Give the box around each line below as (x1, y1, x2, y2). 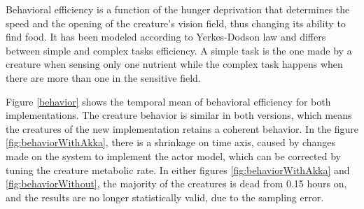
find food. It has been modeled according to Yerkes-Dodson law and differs (6, 29, 326, 44)
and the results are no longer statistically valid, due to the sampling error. (6, 189, 324, 204)
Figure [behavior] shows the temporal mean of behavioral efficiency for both (6, 94, 331, 108)
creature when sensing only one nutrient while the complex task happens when (6, 57, 343, 71)
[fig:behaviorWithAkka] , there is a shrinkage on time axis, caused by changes (6, 135, 336, 150)
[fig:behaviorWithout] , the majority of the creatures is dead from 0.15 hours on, (6, 176, 347, 191)
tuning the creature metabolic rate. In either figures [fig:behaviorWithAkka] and (6, 162, 350, 177)
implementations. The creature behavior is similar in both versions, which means (6, 108, 352, 122)
